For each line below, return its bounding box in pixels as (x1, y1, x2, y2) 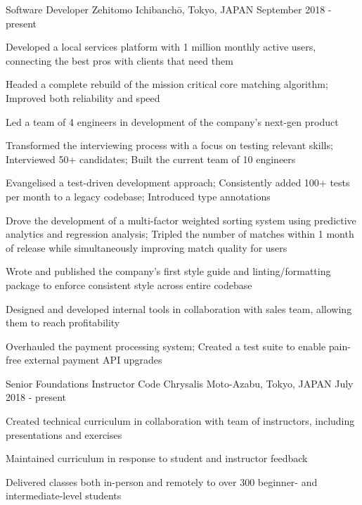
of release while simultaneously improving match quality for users (6, 240, 287, 255)
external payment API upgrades (24, 352, 162, 367)
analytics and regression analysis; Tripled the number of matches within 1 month (6, 226, 354, 241)
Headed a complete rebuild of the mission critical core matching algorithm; (6, 77, 328, 91)
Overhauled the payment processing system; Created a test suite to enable (6, 338, 326, 353)
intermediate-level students (6, 488, 122, 503)
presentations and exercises (6, 427, 122, 442)
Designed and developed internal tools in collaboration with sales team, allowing (6, 301, 352, 316)
